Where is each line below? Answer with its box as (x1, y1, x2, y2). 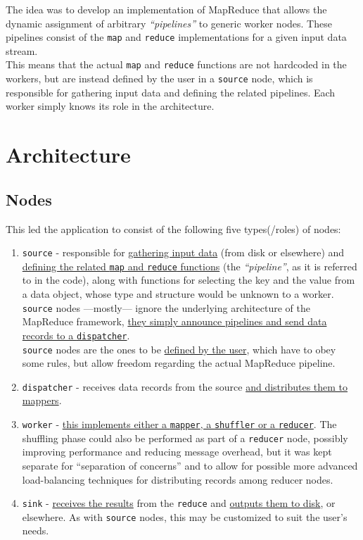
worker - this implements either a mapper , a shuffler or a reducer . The (22, 417, 337, 432)
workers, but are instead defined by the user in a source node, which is (6, 71, 313, 86)
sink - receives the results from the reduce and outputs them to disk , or (22, 496, 336, 510)
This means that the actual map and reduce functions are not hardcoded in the (6, 57, 347, 72)
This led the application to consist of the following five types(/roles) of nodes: (6, 221, 341, 236)
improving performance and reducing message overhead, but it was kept (22, 444, 332, 459)
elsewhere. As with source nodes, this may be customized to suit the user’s (22, 509, 348, 524)
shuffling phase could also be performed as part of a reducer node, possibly (22, 430, 348, 445)
